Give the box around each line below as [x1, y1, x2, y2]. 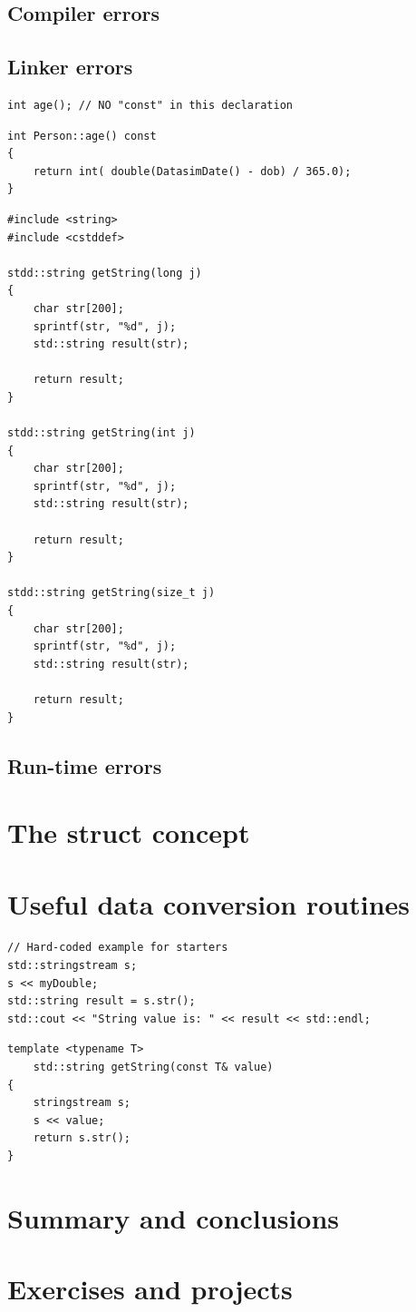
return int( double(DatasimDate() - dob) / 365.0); [33, 164, 352, 178]
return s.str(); [33, 1131, 131, 1145]
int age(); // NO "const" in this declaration [7, 98, 293, 112]
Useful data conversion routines [7, 885, 411, 922]
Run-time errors [7, 751, 162, 779]
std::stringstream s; [7, 959, 138, 973]
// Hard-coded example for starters [7, 941, 228, 955]
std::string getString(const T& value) [33, 1061, 274, 1074]
